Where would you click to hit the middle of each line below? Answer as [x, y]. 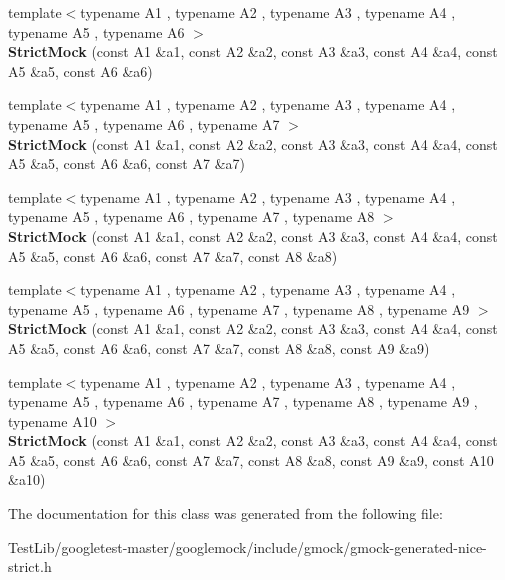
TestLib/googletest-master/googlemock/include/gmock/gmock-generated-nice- [247, 546]
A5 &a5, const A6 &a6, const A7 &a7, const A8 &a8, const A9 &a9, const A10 [251, 459]
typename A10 [52, 420]
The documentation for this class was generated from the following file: [225, 513]
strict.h [30, 566]
